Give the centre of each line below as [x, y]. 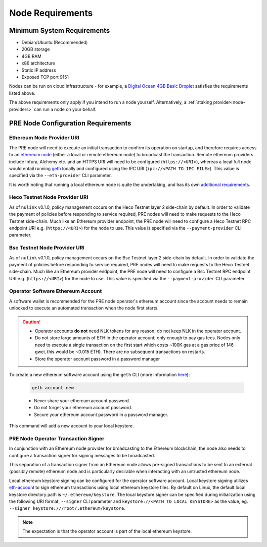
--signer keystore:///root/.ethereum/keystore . [67, 508]
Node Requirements [51, 13]
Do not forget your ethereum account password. [83, 408]
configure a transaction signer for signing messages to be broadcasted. [82, 455]
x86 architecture [38, 63]
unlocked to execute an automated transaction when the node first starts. [84, 308]
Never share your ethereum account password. [82, 400]
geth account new [53, 388]
